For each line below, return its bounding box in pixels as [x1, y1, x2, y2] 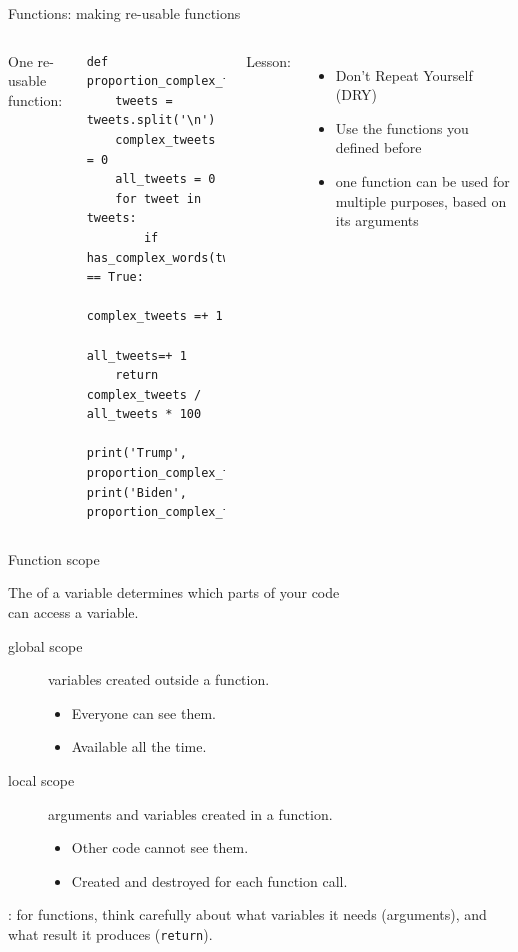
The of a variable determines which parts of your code [8, 582, 340, 603]
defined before [335, 137, 422, 158]
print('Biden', [86, 485, 187, 500]
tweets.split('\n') [86, 113, 216, 128]
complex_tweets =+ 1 [86, 309, 223, 324]
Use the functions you [335, 117, 469, 138]
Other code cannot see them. [71, 837, 249, 858]
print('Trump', [86, 446, 187, 461]
